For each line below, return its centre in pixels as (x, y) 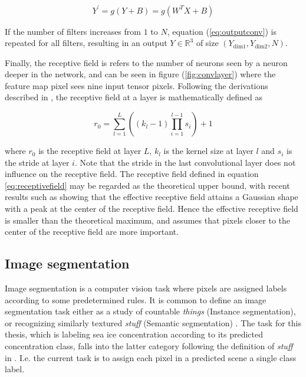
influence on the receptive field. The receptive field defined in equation (132, 174)
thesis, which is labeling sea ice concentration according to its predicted (134, 334)
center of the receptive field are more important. (92, 232)
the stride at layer (37, 162)
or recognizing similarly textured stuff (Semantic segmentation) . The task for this (153, 322)
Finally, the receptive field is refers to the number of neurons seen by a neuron (146, 62)
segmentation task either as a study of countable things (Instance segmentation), (150, 311)
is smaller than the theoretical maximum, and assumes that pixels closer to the (147, 220)
